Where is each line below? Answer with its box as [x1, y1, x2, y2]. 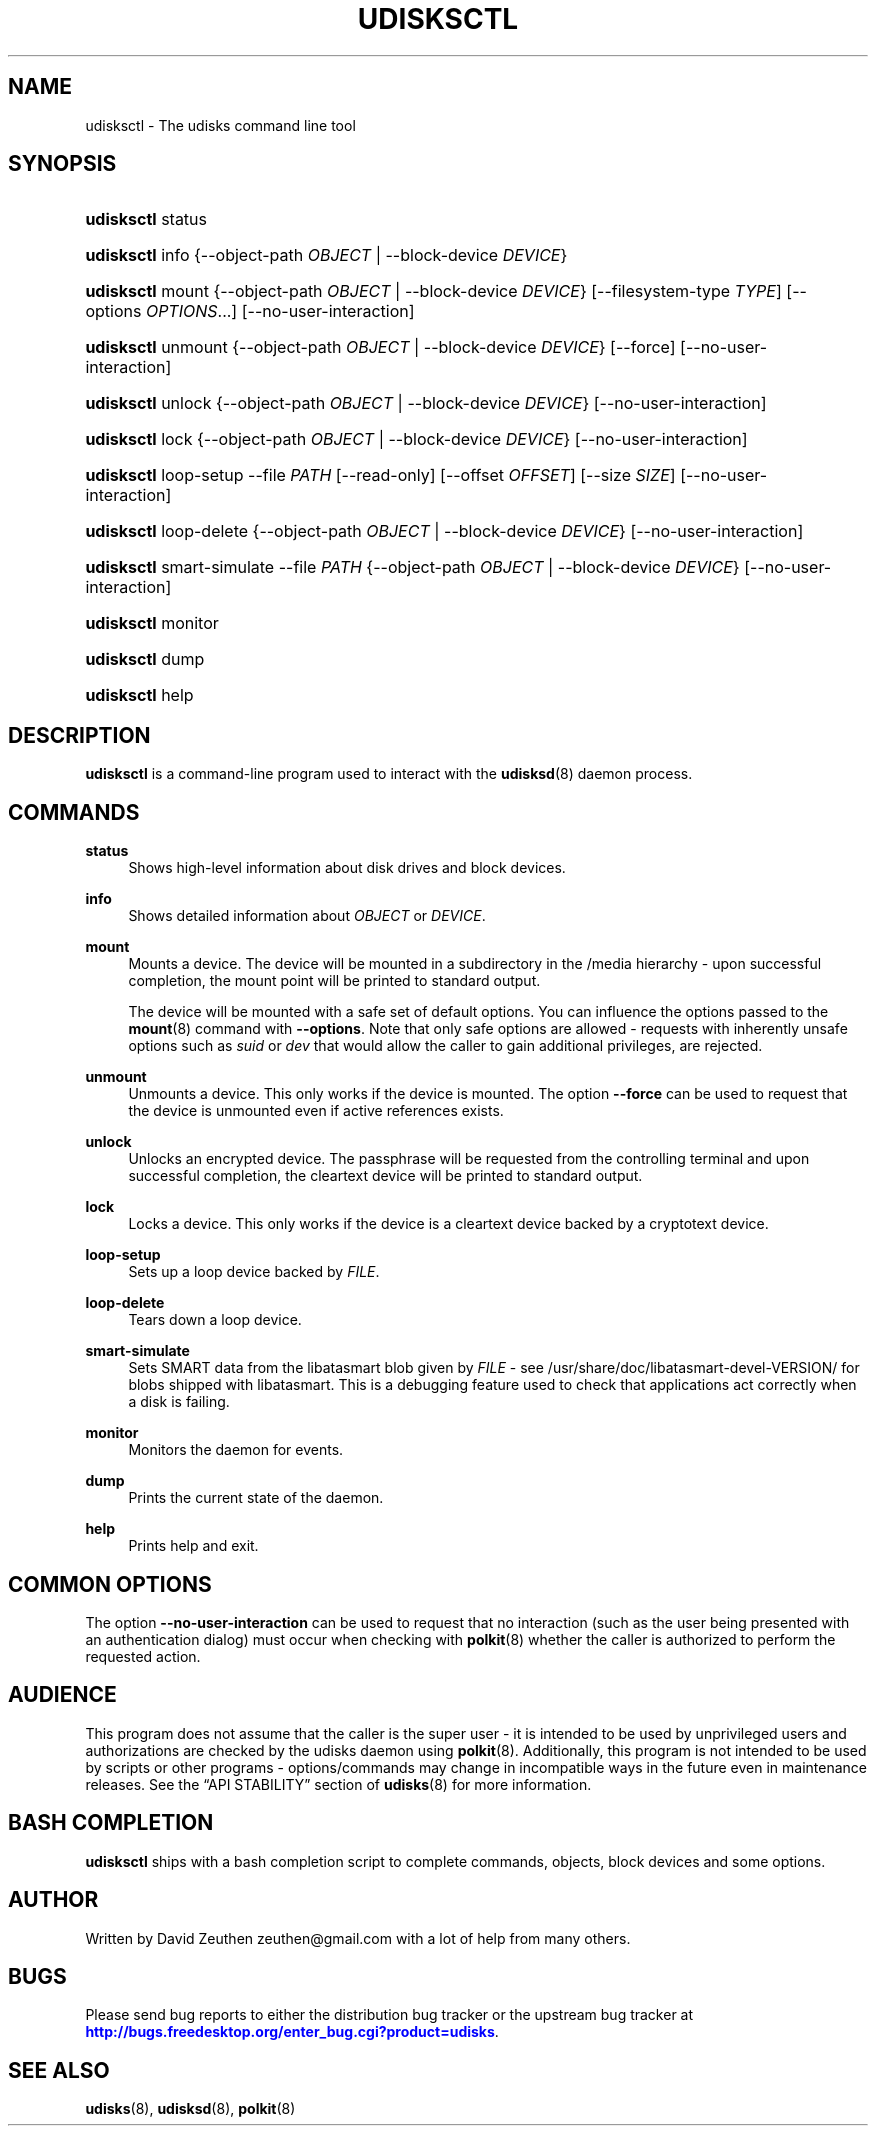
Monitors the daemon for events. [128, 1441, 344, 1459]
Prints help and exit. [128, 1537, 259, 1555]
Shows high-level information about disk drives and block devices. [128, 859, 566, 877]
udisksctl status [85, 209, 208, 230]
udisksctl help [85, 685, 194, 706]
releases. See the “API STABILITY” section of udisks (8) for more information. [85, 1775, 592, 1793]
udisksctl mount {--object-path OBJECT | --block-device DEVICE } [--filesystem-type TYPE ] [85, 281, 782, 302]
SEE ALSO [8, 2057, 110, 2083]
